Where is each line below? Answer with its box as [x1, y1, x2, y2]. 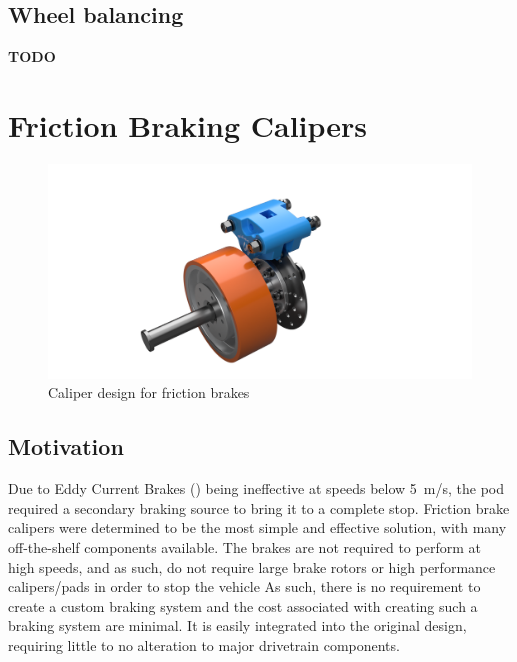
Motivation [8, 431, 124, 462]
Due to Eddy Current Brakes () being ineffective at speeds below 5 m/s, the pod [8, 478, 505, 499]
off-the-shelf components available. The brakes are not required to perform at [8, 536, 481, 557]
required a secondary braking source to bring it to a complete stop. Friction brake [8, 497, 510, 518]
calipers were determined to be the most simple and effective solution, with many [8, 517, 507, 538]
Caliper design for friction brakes [48, 382, 250, 403]
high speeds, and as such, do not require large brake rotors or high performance [8, 556, 496, 577]
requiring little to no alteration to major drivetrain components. [8, 634, 400, 655]
